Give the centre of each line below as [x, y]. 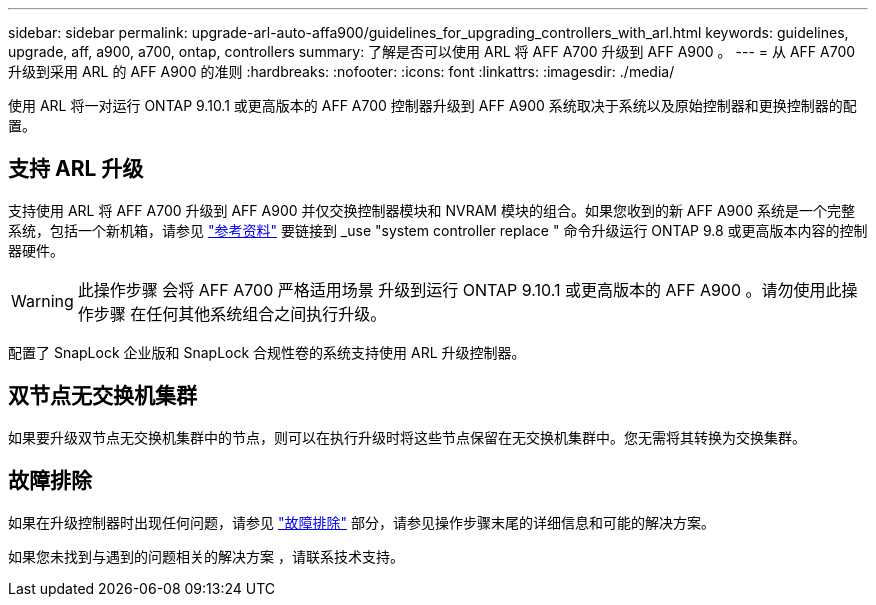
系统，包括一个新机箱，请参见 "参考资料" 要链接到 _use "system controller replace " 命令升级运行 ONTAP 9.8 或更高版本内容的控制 [438, 230]
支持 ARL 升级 [76, 169]
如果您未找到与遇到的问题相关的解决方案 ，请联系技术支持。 [206, 556]
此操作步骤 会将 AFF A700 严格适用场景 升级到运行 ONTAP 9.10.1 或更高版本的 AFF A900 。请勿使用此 [459, 289]
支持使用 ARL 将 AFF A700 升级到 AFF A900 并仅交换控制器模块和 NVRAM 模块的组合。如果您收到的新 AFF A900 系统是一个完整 [431, 210]
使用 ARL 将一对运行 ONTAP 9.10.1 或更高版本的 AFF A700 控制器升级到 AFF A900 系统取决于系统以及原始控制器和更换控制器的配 [432, 105]
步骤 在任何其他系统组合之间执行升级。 [240, 313]
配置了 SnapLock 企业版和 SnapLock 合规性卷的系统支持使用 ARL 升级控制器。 [267, 352]
